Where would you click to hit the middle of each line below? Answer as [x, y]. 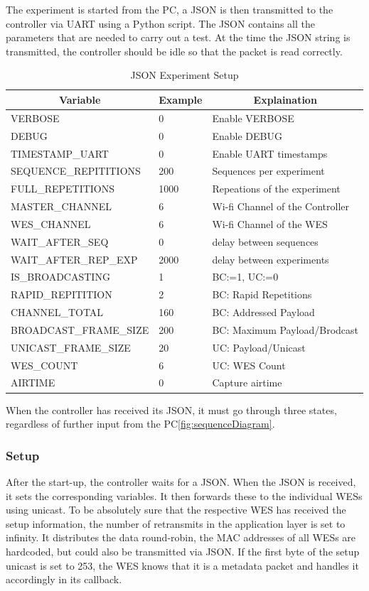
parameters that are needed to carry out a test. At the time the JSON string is [178, 37]
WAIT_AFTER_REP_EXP [74, 259]
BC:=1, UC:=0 [245, 277]
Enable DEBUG [247, 135]
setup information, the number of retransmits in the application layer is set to [176, 523]
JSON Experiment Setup [184, 75]
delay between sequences [265, 241]
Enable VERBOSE [253, 118]
